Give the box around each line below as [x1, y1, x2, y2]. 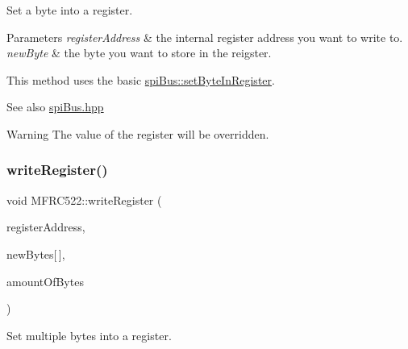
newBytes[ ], [6, 245, 65, 262]
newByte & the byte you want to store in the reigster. [6, 44, 272, 61]
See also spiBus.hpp [6, 98, 104, 115]
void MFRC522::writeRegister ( [6, 191, 162, 208]
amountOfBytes [6, 272, 84, 289]
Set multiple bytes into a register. [6, 326, 172, 343]
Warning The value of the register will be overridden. [6, 125, 269, 142]
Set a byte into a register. [6, 2, 133, 18]
